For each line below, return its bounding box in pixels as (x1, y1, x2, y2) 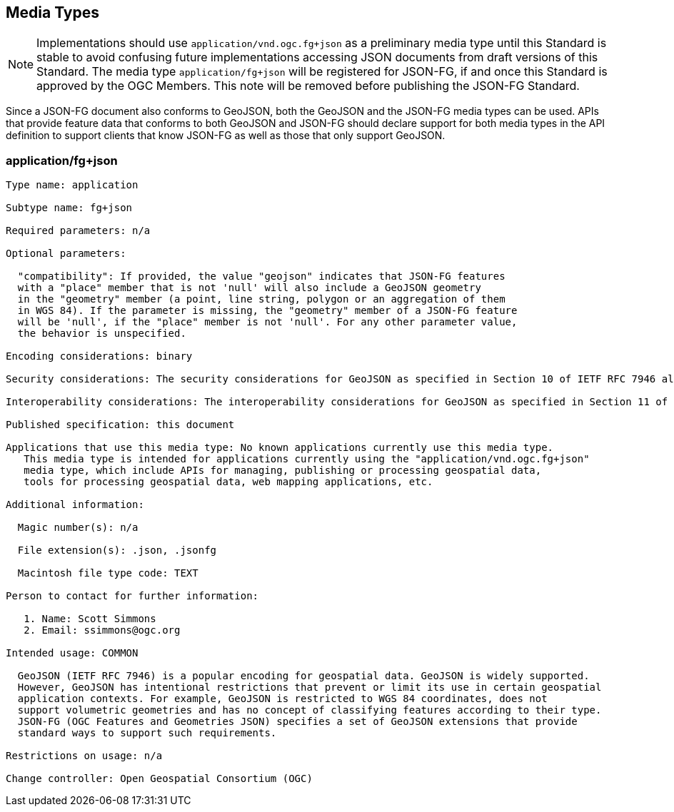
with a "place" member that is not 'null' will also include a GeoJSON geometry (17, 282, 481, 294)
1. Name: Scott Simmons (24, 613, 156, 625)
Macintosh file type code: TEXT (17, 567, 198, 579)
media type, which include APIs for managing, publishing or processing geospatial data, (24, 465, 542, 477)
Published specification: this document (6, 419, 235, 431)
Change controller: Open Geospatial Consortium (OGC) (6, 773, 313, 785)
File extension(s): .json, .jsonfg (17, 544, 217, 557)
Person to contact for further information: (6, 590, 259, 602)
